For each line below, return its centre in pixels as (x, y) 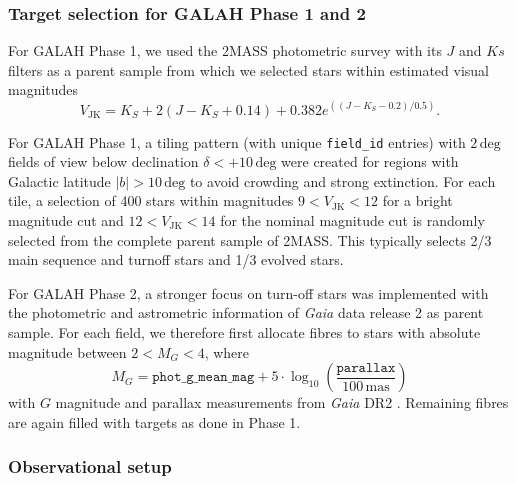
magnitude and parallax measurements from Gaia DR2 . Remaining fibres (282, 402)
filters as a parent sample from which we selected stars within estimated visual (248, 69)
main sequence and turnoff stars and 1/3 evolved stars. (176, 259)
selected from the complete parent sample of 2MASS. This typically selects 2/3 (250, 239)
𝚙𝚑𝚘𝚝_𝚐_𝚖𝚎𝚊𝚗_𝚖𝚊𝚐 (203, 377)
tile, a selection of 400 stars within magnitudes (151, 200)
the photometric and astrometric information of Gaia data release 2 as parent (246, 312)
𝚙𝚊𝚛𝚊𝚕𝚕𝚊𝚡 (366, 367)
